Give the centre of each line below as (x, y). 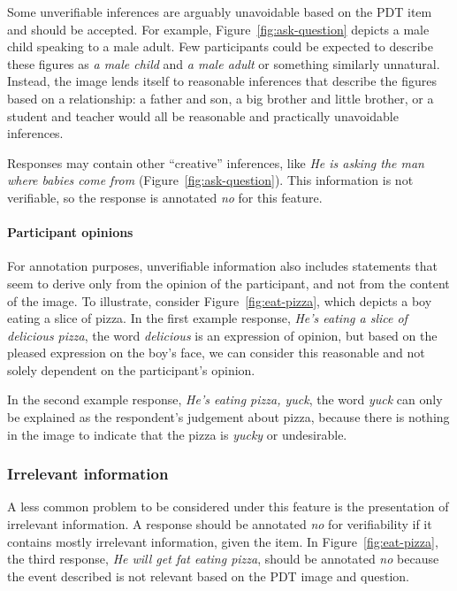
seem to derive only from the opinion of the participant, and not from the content (228, 283)
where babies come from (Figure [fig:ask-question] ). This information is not (210, 180)
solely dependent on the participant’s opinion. (131, 369)
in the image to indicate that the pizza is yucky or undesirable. (177, 434)
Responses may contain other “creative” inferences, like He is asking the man (216, 162)
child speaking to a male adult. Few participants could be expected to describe (220, 46)
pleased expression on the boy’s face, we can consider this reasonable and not (216, 353)
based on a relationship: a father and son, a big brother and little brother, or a (221, 98)
